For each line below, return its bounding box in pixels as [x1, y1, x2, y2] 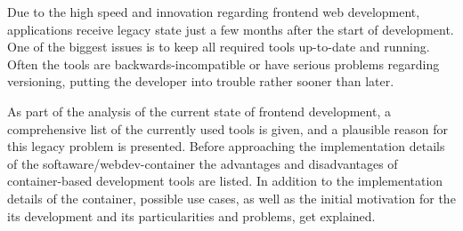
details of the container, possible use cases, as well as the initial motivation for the [7, 188, 456, 207]
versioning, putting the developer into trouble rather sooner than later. [7, 72, 394, 91]
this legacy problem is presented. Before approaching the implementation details [7, 137, 445, 155]
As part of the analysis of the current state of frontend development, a [7, 101, 391, 120]
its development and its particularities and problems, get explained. [7, 206, 376, 225]
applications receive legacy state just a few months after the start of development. [7, 20, 454, 38]
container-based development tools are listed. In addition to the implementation [7, 171, 443, 190]
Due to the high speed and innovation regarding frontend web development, [7, 3, 420, 20]
